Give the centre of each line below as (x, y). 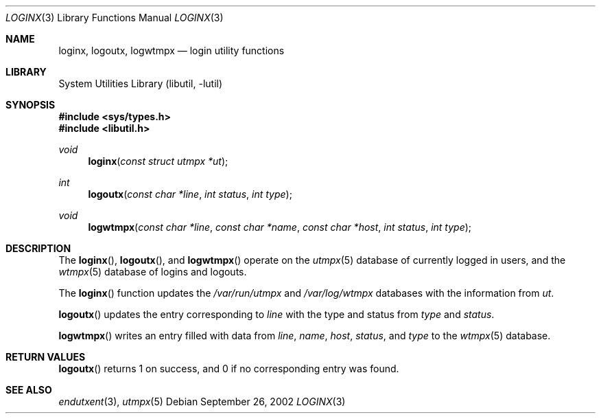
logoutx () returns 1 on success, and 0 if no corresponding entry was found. (229, 369)
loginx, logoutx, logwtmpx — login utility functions (172, 50)
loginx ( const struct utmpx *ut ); (158, 161)
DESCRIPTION (38, 248)
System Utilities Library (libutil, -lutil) (141, 83)
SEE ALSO (29, 390)
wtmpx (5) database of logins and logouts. (153, 272)
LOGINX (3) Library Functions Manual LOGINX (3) (115, 18)
